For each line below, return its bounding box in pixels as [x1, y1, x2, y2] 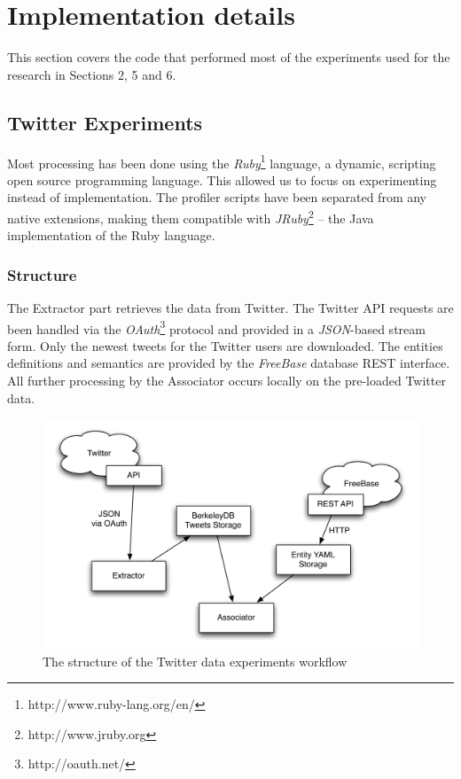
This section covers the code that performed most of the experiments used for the [7, 48, 450, 66]
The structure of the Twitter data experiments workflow [43, 651, 348, 670]
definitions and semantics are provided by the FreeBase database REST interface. [7, 354, 450, 372]
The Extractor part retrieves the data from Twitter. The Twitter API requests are [7, 299, 454, 317]
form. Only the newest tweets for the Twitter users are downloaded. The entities [7, 336, 443, 354]
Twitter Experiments [7, 108, 203, 136]
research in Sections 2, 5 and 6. [7, 65, 176, 83]
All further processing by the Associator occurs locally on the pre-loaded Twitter [7, 371, 446, 390]
